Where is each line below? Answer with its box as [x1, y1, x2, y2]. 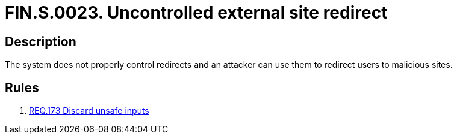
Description [5, 34, 76, 49]
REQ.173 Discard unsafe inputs [29, 105, 149, 116]
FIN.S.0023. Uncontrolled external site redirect [5, 2, 388, 23]
